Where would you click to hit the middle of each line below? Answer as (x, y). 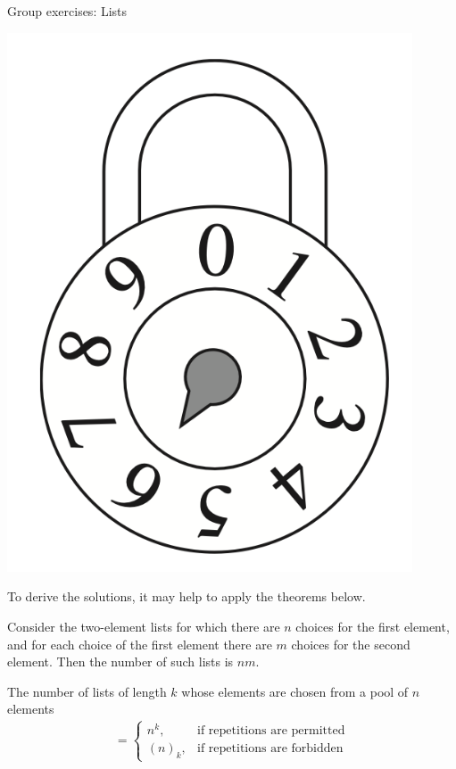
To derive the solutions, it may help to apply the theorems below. (187, 596)
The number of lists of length (87, 691)
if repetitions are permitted (271, 731)
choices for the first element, (373, 626)
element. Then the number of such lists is (120, 662)
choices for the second (351, 644)
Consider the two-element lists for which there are (144, 626)
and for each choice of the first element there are (140, 644)
